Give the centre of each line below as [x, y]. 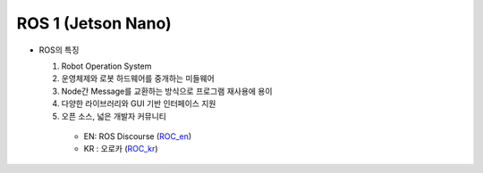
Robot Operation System [106, 66]
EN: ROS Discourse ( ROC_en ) [138, 136]
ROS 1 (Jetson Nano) [94, 23]
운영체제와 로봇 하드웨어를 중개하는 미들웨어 [138, 78]
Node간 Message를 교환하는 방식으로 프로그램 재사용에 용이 [167, 91]
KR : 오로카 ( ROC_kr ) [121, 149]
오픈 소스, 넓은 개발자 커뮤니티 [114, 116]
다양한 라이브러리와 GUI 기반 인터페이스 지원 [139, 103]
